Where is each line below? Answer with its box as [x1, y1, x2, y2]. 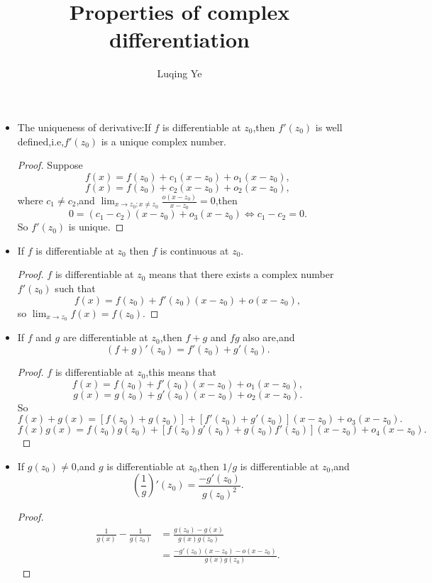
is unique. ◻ [68, 219, 124, 234]
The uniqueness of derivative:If [17, 119, 151, 134]
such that [55, 281, 96, 296]
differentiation [109, 25, 250, 54]
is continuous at [160, 243, 229, 257]
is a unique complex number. [101, 133, 227, 148]
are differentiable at [62, 330, 148, 345]
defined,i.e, [17, 133, 65, 148]
